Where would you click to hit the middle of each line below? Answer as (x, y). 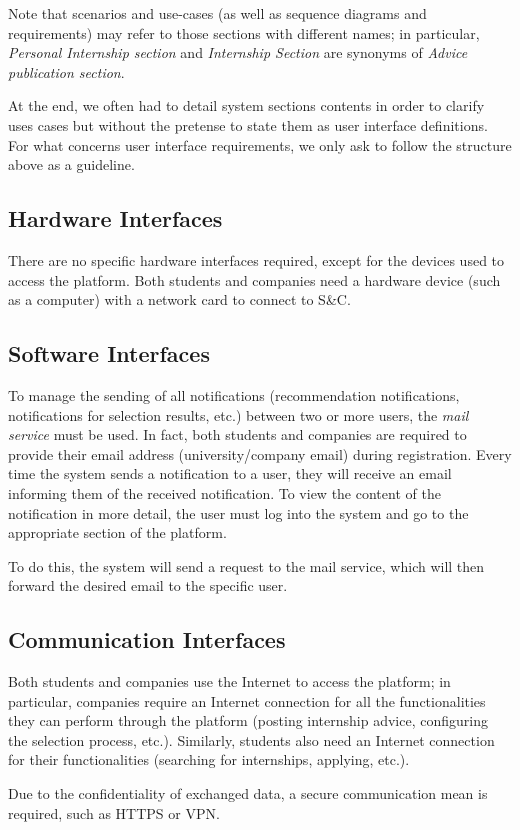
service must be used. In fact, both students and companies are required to (237, 434)
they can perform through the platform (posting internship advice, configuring (248, 720)
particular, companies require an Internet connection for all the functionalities (247, 700)
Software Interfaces (109, 353)
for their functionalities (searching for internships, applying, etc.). (209, 759)
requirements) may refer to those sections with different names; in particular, (244, 32)
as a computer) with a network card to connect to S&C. (179, 299)
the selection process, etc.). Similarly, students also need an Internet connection (251, 739)
